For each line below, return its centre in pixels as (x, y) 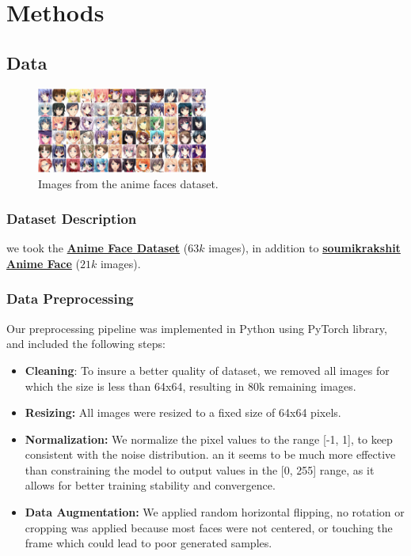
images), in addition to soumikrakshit (304, 248)
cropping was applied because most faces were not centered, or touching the (209, 527)
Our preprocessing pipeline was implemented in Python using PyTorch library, (197, 328)
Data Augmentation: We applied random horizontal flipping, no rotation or (215, 512)
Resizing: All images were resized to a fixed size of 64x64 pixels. (183, 412)
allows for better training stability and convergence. (150, 485)
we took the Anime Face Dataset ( (97, 248)
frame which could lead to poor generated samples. (148, 543)
